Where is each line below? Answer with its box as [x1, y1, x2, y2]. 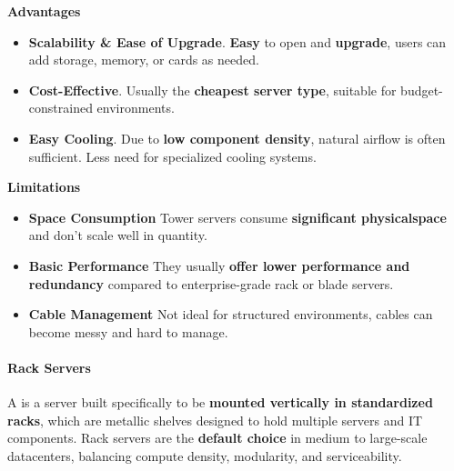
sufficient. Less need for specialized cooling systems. [28, 146, 317, 165]
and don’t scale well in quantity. [28, 225, 207, 245]
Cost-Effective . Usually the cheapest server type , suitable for [28, 80, 397, 99]
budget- [400, 80, 443, 99]
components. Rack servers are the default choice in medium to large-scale [7, 428, 428, 447]
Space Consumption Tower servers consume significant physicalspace [28, 207, 447, 226]
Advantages [7, 2, 81, 20]
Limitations [7, 177, 81, 196]
